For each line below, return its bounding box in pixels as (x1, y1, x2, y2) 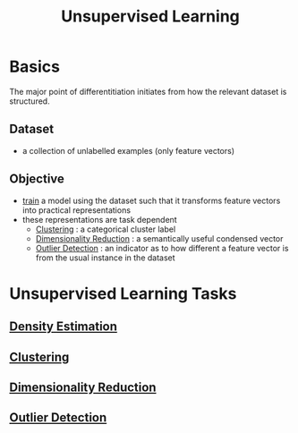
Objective (9, 172, 65, 187)
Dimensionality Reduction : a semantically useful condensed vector (35, 233, 284, 243)
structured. (9, 96, 51, 106)
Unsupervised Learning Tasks (9, 284, 237, 303)
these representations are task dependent (21, 214, 177, 225)
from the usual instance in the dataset (35, 252, 176, 263)
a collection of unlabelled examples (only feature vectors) (21, 145, 235, 156)
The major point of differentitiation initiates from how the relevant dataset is (9, 86, 287, 97)
